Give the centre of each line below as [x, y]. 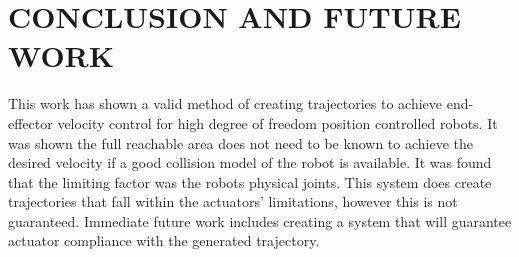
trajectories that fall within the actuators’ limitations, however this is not [233, 201]
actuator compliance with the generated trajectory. [164, 240]
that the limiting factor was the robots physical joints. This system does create [250, 181]
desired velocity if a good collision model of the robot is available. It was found [250, 162]
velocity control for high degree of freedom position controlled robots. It [277, 122]
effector [30, 122]
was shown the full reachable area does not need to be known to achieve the [240, 142]
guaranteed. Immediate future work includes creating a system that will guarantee [260, 220]
